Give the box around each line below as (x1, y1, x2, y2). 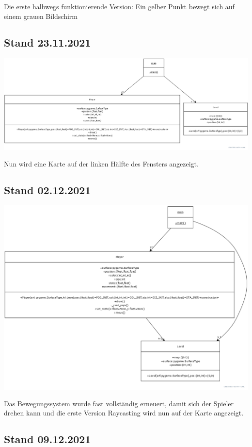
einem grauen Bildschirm (4, 11, 78, 21)
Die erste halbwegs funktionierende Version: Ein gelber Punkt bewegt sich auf (4, 1, 235, 11)
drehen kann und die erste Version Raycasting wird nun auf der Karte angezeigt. (4, 408, 244, 418)
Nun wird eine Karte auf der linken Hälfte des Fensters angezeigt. (4, 158, 199, 168)
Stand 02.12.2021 (4, 182, 91, 197)
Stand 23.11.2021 (4, 34, 91, 50)
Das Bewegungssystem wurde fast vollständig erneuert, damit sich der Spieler (4, 398, 234, 408)
